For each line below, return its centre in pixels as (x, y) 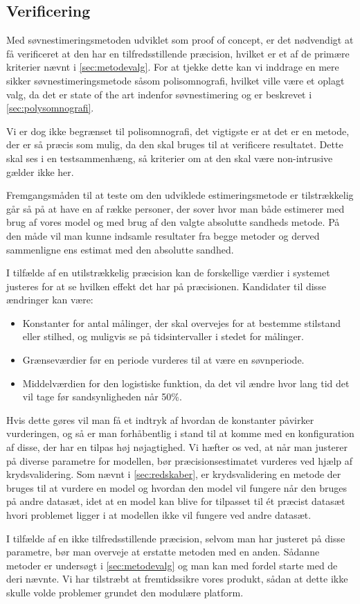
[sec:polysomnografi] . (50, 108)
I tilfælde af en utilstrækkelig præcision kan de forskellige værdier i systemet (168, 273)
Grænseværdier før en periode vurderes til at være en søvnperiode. (163, 360)
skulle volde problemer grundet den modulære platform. (125, 592)
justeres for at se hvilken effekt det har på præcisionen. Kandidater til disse (166, 286)
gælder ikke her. (40, 171)
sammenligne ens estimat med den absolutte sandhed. (120, 249)
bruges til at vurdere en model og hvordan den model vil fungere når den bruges (177, 487)
